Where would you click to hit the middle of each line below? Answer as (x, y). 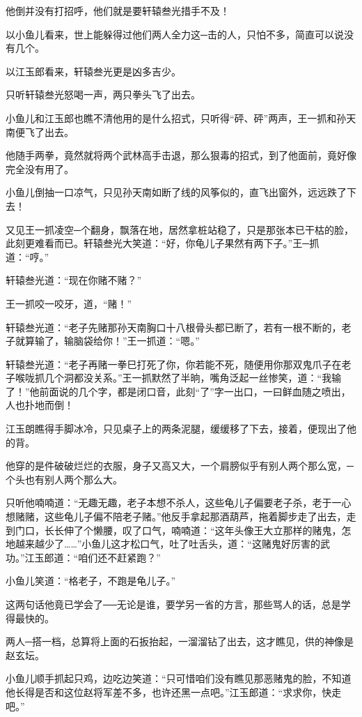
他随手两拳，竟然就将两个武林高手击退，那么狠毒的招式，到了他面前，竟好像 (181, 155)
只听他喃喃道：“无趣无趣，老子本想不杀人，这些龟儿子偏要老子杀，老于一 (174, 503)
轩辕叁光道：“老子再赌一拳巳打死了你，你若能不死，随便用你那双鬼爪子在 (174, 364)
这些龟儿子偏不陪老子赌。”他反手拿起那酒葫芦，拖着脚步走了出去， (195, 516)
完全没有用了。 (40, 168)
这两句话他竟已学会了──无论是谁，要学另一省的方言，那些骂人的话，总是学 (178, 604)
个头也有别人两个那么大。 (64, 479)
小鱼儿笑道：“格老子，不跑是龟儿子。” (91, 581)
